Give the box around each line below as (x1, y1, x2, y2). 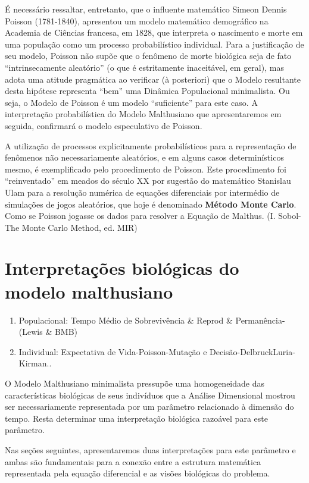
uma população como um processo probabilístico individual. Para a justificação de (5, 37, 304, 50)
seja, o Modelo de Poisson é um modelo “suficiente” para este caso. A (5, 96, 258, 108)
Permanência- (235, 313, 285, 326)
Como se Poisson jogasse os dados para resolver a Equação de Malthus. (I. (5, 209, 276, 222)
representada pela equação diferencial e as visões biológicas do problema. (5, 467, 270, 479)
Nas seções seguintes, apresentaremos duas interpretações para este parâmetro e (5, 443, 296, 456)
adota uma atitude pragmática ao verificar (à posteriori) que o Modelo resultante (5, 73, 301, 85)
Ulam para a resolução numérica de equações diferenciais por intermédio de (5, 186, 280, 198)
